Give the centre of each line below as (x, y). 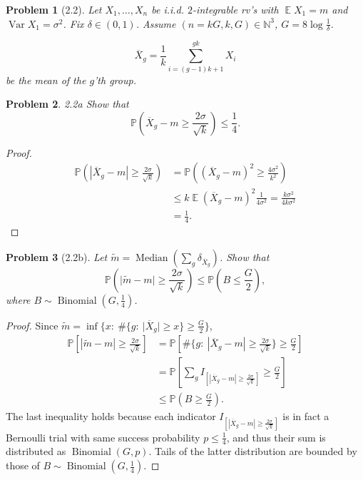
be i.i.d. (168, 9)
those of (23, 465)
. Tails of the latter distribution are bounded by (253, 451)
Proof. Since (32, 325)
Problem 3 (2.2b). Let (57, 256)
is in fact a (306, 416)
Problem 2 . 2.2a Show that (67, 104)
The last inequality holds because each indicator (111, 416)
